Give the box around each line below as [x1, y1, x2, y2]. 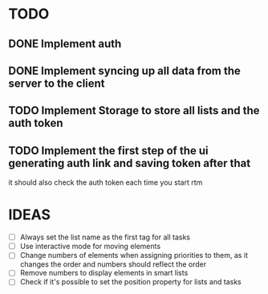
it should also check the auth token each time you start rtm [8, 178, 203, 187]
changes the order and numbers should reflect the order [19, 259, 207, 269]
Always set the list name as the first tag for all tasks [19, 232, 191, 242]
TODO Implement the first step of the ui [8, 144, 209, 157]
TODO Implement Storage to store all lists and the [8, 104, 260, 117]
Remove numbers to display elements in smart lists [19, 268, 189, 278]
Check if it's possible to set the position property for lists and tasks [19, 277, 242, 287]
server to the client [8, 76, 106, 90]
